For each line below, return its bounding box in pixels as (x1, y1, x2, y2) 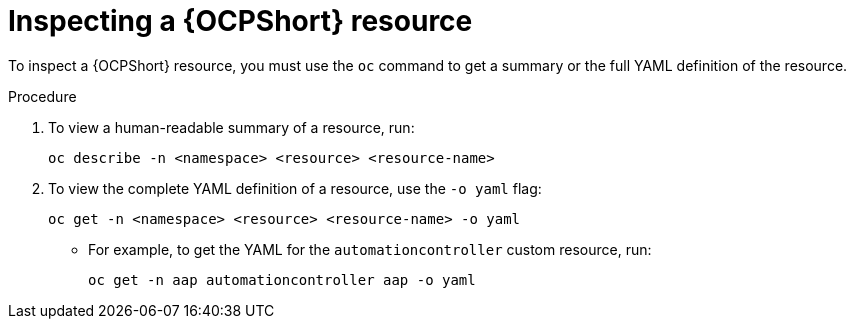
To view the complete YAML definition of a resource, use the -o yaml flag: (48, 179, 542, 197)
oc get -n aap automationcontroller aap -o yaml (88, 271, 476, 288)
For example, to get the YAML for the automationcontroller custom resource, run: (88, 240, 652, 258)
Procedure (8, 87, 77, 105)
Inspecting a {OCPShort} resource (8, 4, 473, 38)
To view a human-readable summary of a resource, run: (48, 118, 415, 136)
